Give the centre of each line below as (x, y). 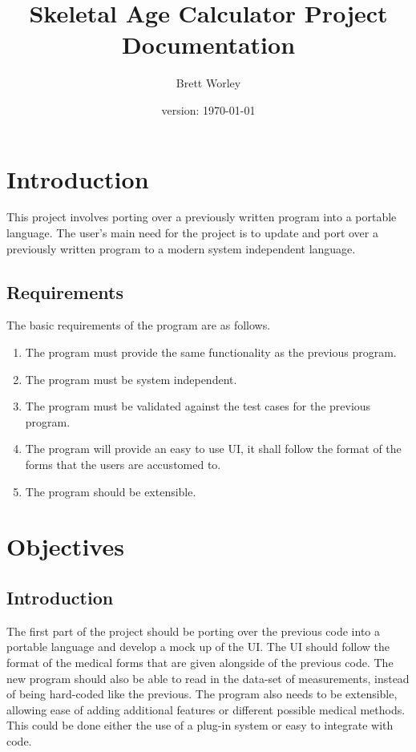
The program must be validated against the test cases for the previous (198, 406)
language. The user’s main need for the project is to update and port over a (192, 233)
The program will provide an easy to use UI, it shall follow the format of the (213, 449)
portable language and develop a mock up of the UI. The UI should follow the (198, 647)
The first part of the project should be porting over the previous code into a (193, 631)
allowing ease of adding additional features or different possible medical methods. (206, 709)
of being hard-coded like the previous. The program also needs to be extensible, (202, 694)
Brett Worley (208, 83)
